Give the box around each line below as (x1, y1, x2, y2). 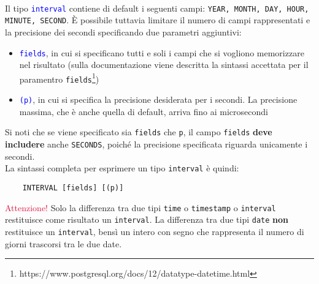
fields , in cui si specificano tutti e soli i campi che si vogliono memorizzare (19, 46, 304, 59)
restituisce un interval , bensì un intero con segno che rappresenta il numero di (5, 225, 304, 237)
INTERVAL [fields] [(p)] (22, 183, 124, 192)
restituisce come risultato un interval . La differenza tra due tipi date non (5, 213, 289, 226)
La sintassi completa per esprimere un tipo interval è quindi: (5, 162, 239, 174)
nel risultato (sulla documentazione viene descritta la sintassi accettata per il (19, 58, 309, 71)
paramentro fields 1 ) (19, 70, 99, 85)
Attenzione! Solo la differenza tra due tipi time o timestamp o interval (5, 201, 276, 214)
